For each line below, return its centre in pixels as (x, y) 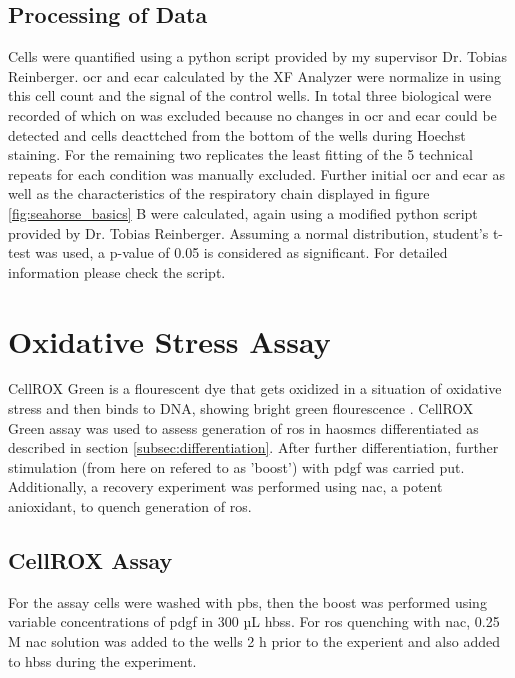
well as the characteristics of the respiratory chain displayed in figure (219, 193)
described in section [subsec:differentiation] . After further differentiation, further (253, 447)
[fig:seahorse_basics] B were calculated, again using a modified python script (243, 212)
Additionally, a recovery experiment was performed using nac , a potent (225, 486)
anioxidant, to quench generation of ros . (130, 506)
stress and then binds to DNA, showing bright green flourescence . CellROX (241, 408)
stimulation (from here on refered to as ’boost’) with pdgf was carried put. (236, 466)
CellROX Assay (90, 560)
